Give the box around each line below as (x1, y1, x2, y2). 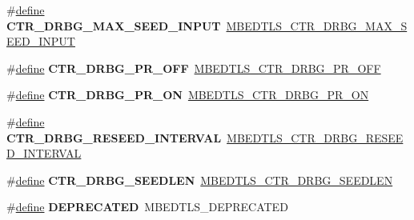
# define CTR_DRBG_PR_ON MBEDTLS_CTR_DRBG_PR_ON (6, 86, 369, 103)
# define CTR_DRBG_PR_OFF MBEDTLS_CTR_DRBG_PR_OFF (6, 59, 381, 76)
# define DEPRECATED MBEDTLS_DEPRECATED (6, 198, 288, 215)
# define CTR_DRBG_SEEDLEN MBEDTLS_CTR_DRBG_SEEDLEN (6, 171, 393, 188)
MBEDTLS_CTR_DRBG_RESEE (227, 129, 404, 146)
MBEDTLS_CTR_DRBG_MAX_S (226, 17, 408, 34)
